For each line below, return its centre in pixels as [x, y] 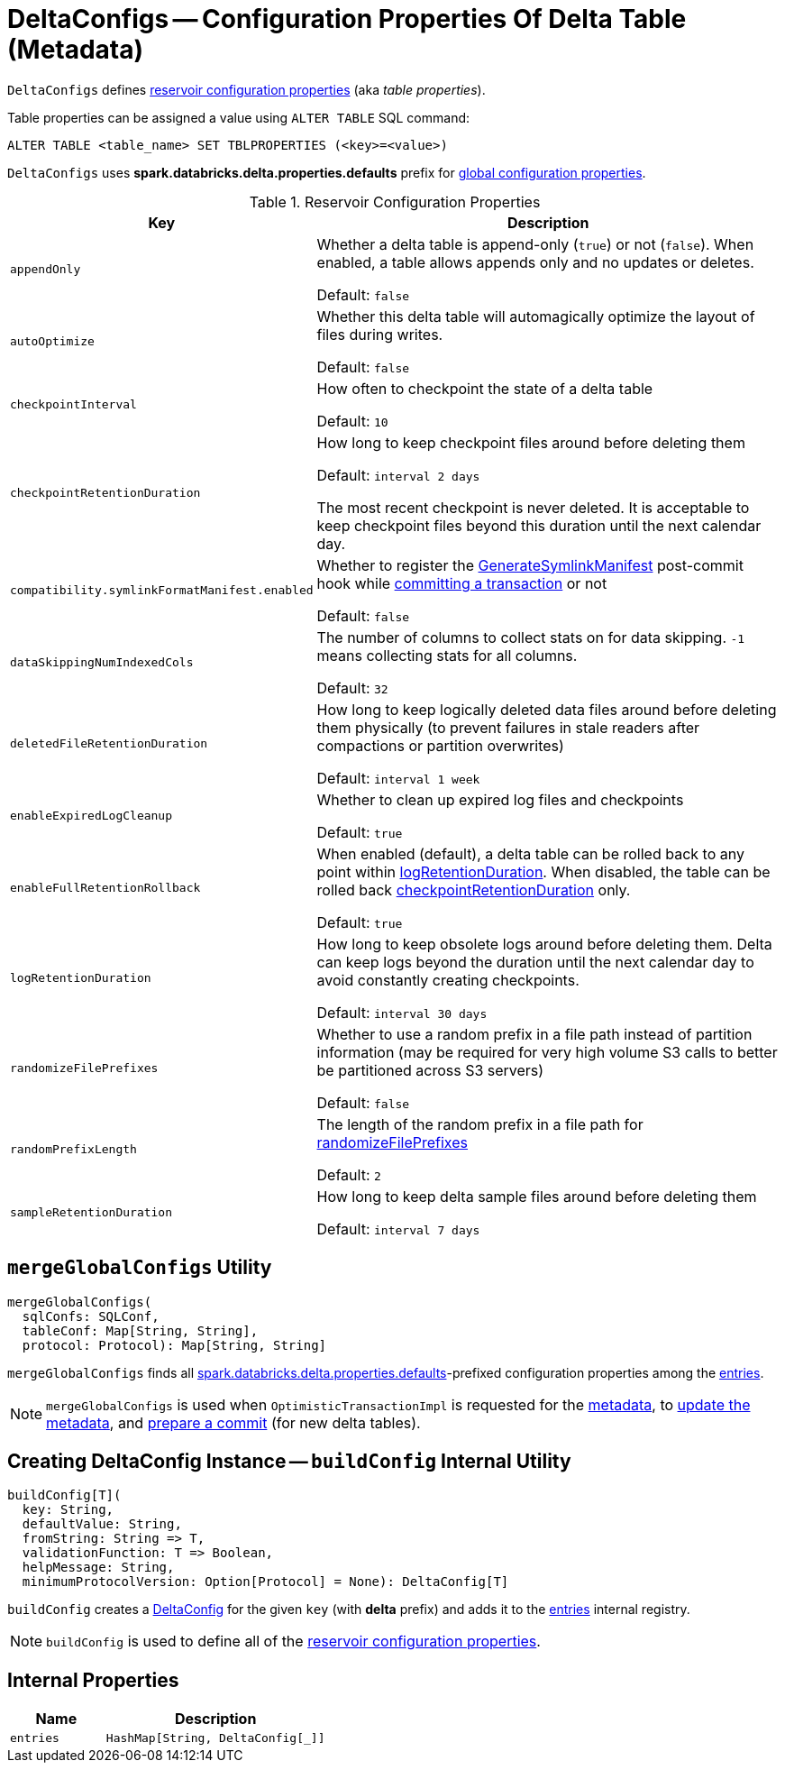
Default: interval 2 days [398, 475]
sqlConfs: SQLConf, [91, 1316]
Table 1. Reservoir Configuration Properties [395, 202]
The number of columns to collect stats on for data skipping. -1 [531, 637]
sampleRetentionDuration [91, 1213]
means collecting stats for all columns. [447, 655]
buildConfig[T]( [64, 1495]
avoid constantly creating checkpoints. [448, 980]
